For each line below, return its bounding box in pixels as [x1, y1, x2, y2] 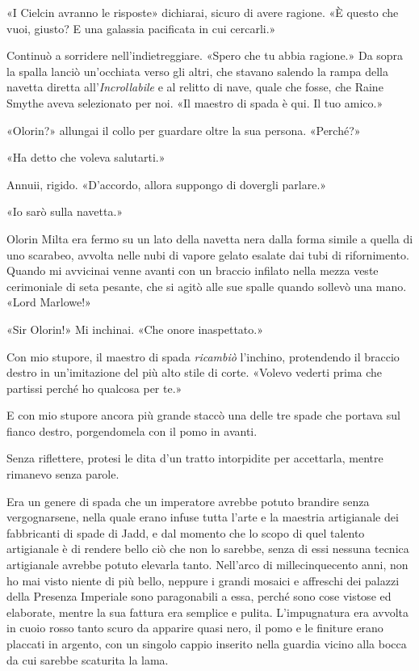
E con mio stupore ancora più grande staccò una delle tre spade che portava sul [6, 407, 400, 424]
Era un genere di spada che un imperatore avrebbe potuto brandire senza [6, 492, 370, 509]
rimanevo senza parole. [6, 466, 119, 483]
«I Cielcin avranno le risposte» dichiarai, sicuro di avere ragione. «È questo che [6, 4, 399, 20]
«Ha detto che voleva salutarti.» [6, 149, 166, 166]
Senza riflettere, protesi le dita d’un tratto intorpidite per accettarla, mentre [6, 449, 383, 466]
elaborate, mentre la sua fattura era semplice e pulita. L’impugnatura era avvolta [6, 603, 409, 620]
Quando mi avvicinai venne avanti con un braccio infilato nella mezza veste [6, 262, 379, 279]
